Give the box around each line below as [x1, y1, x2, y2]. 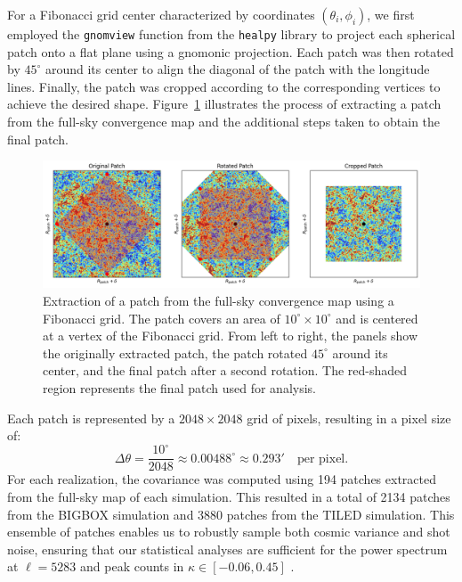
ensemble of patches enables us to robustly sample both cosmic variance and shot [7, 522, 450, 541]
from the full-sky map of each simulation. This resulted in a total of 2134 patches [7, 487, 450, 505]
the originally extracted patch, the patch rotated [43, 343, 308, 362]
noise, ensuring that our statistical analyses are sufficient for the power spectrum [7, 539, 448, 558]
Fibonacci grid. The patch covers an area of [43, 308, 280, 327]
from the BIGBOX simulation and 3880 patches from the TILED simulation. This [7, 504, 455, 523]
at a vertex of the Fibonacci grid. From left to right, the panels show [43, 326, 418, 345]
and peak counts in [80, 557, 184, 576]
